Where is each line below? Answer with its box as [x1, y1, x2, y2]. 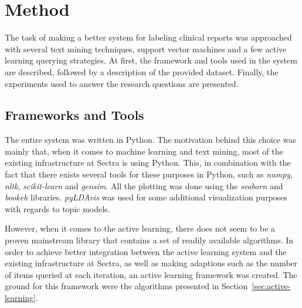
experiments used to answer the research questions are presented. [5, 77, 239, 89]
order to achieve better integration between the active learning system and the [5, 245, 287, 257]
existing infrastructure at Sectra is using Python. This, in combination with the [5, 156, 291, 169]
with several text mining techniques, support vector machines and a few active [5, 42, 287, 55]
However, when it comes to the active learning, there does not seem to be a [5, 222, 276, 235]
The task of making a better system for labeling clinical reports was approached [5, 31, 292, 43]
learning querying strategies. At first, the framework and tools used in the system [5, 54, 297, 66]
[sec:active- [252, 280, 291, 292]
